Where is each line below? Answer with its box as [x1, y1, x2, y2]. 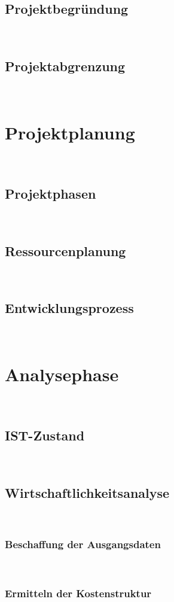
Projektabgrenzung [5, 57, 126, 75]
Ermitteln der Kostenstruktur [5, 585, 152, 600]
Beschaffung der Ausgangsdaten [5, 536, 161, 551]
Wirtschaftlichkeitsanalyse [5, 483, 170, 501]
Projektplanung [5, 120, 135, 144]
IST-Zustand [5, 425, 85, 444]
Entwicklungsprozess [5, 299, 134, 317]
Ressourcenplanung [5, 241, 126, 260]
